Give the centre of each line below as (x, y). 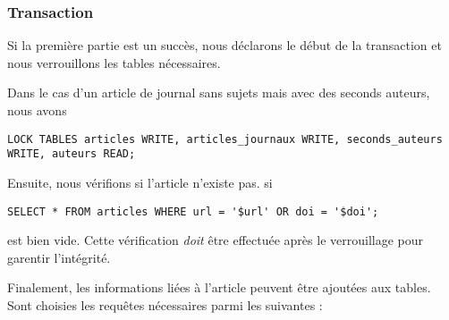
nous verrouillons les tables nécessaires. (114, 62)
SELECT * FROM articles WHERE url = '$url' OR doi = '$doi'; (193, 211)
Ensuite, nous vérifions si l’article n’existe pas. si (140, 182)
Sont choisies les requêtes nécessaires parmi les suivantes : (165, 304)
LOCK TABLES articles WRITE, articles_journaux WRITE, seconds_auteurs (225, 139)
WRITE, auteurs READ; (72, 154)
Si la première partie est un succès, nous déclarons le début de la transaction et (224, 45)
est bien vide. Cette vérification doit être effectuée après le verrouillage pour (216, 240)
